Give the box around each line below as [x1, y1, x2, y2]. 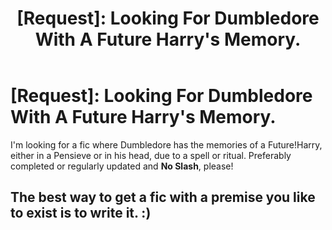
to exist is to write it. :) [10, 205, 152, 222]
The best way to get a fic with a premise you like [10, 189, 316, 206]
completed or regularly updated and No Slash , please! [10, 160, 234, 172]
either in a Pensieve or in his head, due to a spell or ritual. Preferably [10, 149, 292, 161]
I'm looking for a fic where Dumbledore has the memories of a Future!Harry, [10, 138, 323, 151]
